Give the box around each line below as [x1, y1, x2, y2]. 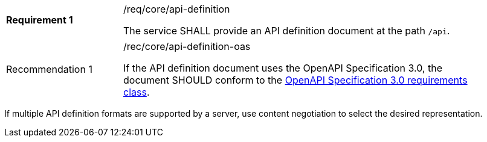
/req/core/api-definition [123, 3, 230, 15]
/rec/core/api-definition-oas [123, 40, 251, 52]
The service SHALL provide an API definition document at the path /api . [123, 25, 450, 37]
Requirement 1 [6, 14, 73, 26]
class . [123, 86, 150, 98]
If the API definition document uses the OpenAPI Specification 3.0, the [123, 62, 442, 74]
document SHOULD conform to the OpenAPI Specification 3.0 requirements [123, 74, 468, 86]
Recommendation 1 [6, 63, 92, 75]
